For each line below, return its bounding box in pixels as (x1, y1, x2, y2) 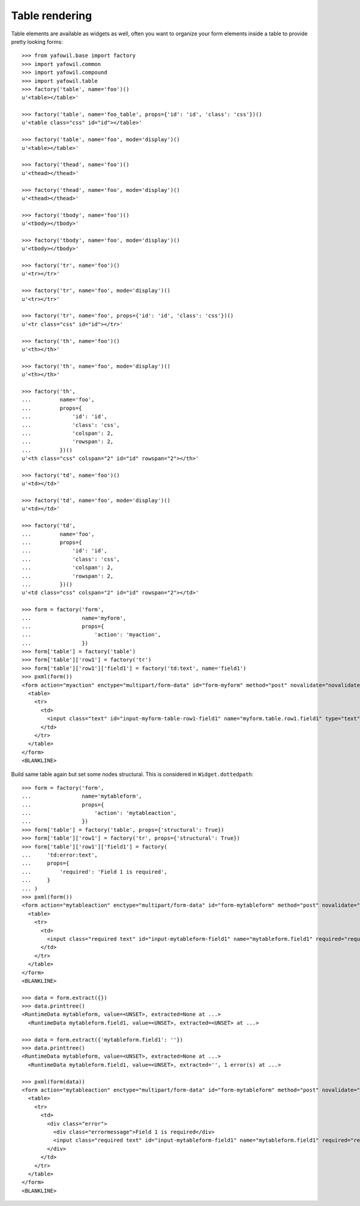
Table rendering (11, 9, 92, 22)
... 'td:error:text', (22, 852, 98, 859)
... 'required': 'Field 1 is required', (22, 868, 167, 875)
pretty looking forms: (11, 38, 63, 45)
